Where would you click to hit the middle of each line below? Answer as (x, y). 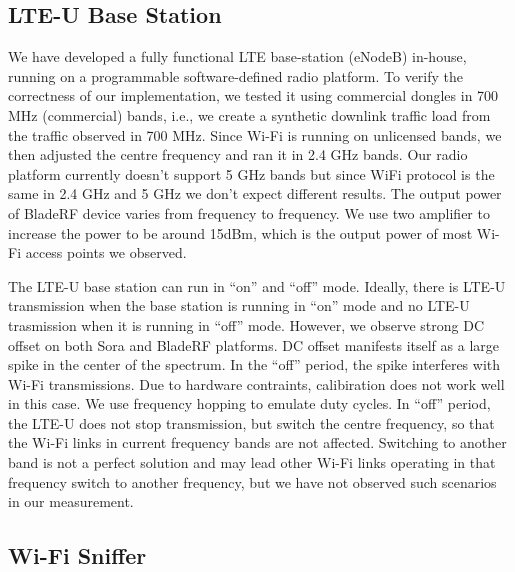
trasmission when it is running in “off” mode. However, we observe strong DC (246, 324)
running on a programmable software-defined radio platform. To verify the (236, 75)
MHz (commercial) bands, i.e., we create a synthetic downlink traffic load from (249, 114)
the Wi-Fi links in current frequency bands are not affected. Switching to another (257, 442)
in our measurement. (71, 501)
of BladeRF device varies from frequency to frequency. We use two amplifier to (249, 212)
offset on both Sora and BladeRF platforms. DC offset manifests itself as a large (254, 344)
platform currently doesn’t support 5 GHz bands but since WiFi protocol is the (251, 173)
